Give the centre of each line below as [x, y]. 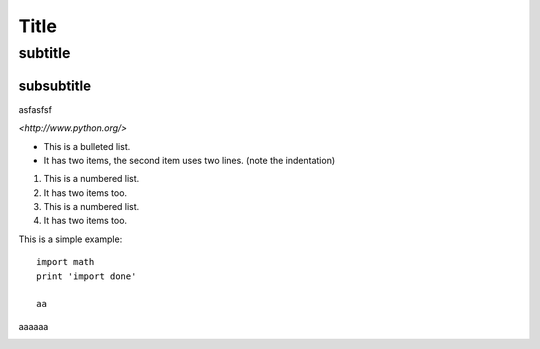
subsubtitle [55, 85]
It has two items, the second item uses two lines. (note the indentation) [189, 160]
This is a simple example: [70, 239]
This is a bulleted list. [87, 146]
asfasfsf [35, 109]
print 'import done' [86, 276]
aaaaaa [33, 326]
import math [65, 262]
